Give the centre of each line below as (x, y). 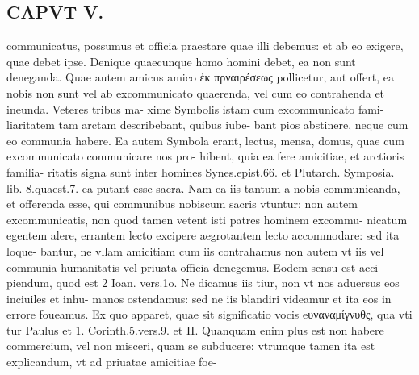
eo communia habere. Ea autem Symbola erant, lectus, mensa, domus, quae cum (205, 140)
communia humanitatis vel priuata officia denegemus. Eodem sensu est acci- (194, 267)
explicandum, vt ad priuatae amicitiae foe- (112, 362)
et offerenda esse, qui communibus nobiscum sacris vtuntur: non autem (182, 204)
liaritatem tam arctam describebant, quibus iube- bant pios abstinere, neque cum (207, 125)
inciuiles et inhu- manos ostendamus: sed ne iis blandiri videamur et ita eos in (199, 298)
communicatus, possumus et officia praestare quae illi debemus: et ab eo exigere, (205, 46)
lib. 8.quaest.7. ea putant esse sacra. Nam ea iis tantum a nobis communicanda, (203, 187)
